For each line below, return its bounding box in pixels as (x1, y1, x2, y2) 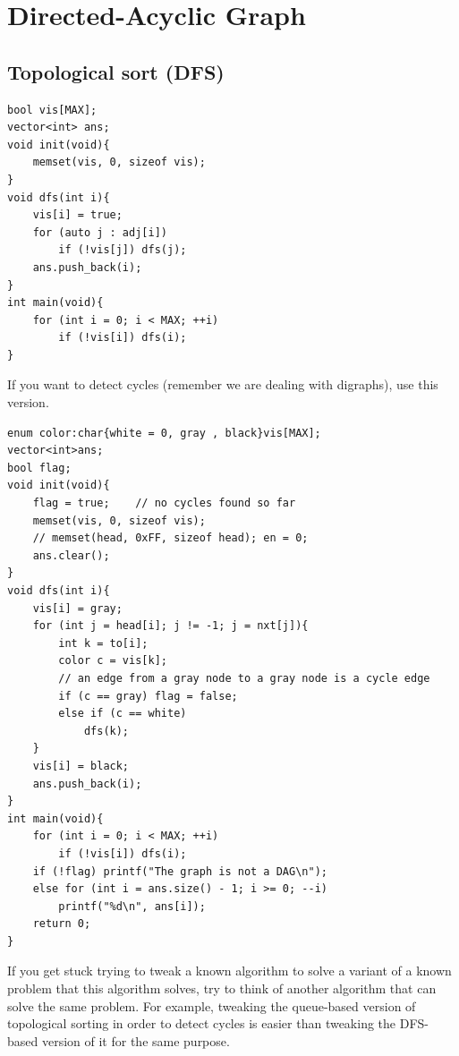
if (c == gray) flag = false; (58, 689, 238, 703)
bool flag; (7, 461, 72, 474)
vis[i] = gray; (32, 601, 123, 615)
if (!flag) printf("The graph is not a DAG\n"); (32, 864, 327, 878)
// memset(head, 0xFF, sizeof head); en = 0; (32, 532, 309, 545)
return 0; (32, 917, 91, 931)
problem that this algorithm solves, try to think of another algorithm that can (7, 979, 437, 998)
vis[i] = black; (32, 759, 130, 772)
